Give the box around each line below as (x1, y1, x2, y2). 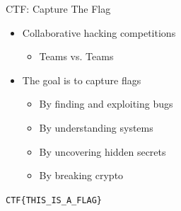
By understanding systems (39, 120, 153, 135)
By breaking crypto (39, 168, 124, 183)
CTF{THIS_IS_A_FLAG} (6, 195, 103, 205)
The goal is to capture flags (22, 72, 141, 87)
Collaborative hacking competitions (22, 25, 176, 40)
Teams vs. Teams (39, 49, 114, 64)
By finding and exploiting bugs (39, 96, 173, 111)
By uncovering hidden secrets (39, 144, 166, 159)
